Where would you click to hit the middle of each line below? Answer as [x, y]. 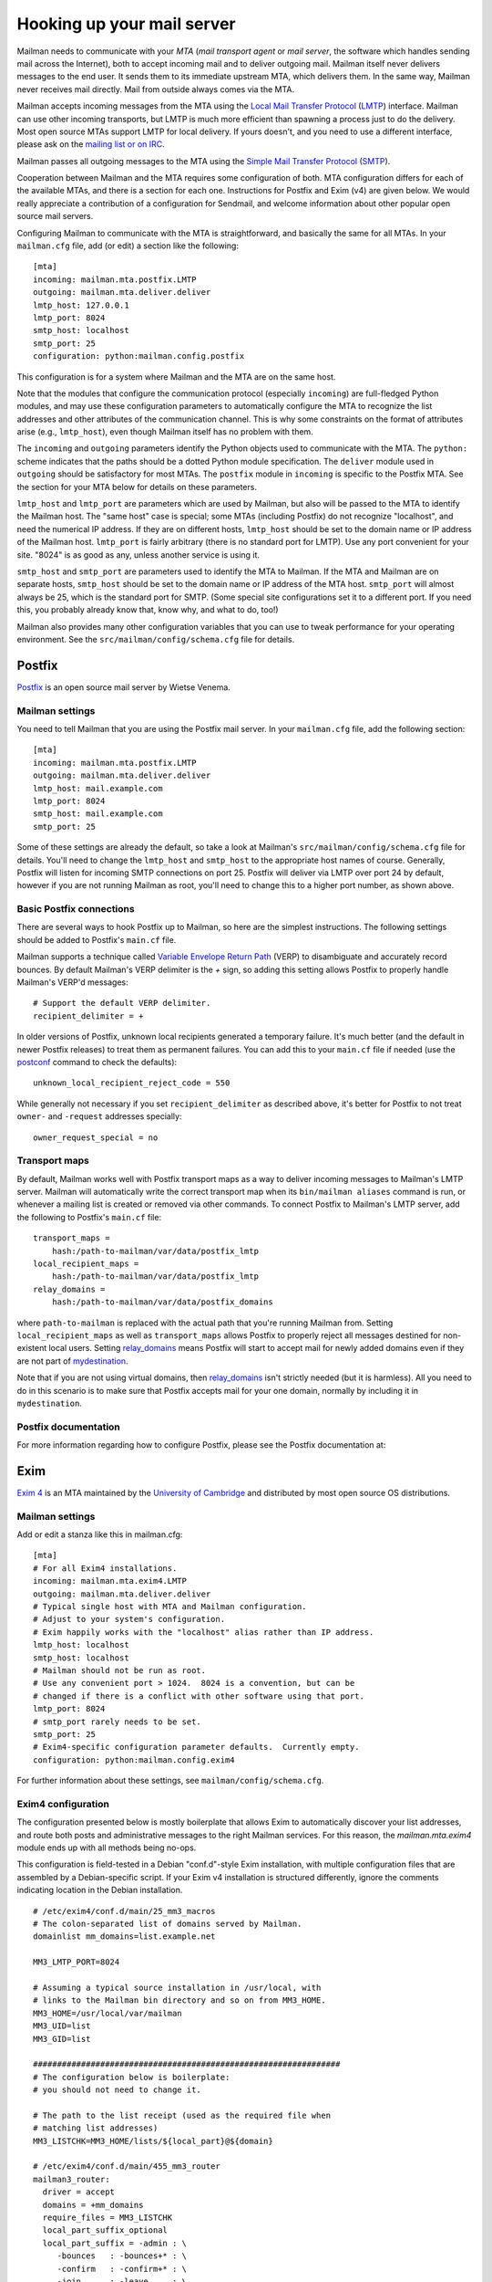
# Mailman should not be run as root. [120, 1670]
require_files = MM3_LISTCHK [108, 2217]
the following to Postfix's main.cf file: [89, 1217]
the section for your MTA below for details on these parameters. [137, 487]
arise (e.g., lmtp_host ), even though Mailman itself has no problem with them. [165, 432]
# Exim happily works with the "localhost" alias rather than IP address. [204, 1632]
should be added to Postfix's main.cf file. [97, 939]
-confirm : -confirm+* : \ [122, 2269]
